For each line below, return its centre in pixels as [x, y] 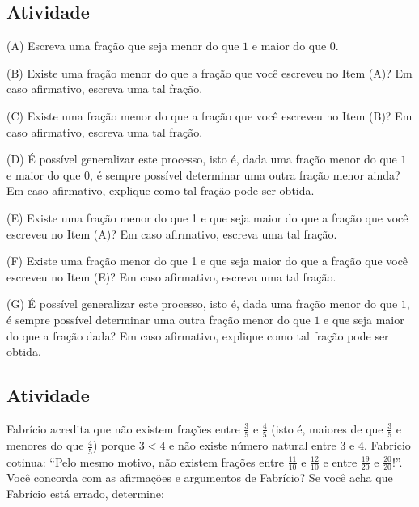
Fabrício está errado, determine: [85, 493]
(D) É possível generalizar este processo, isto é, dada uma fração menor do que [202, 159]
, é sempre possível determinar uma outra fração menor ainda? [245, 174]
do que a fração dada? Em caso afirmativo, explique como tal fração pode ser [198, 335]
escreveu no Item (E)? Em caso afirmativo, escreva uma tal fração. [171, 276]
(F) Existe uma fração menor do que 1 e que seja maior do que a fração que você [207, 261]
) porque [114, 445]
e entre [340, 461]
